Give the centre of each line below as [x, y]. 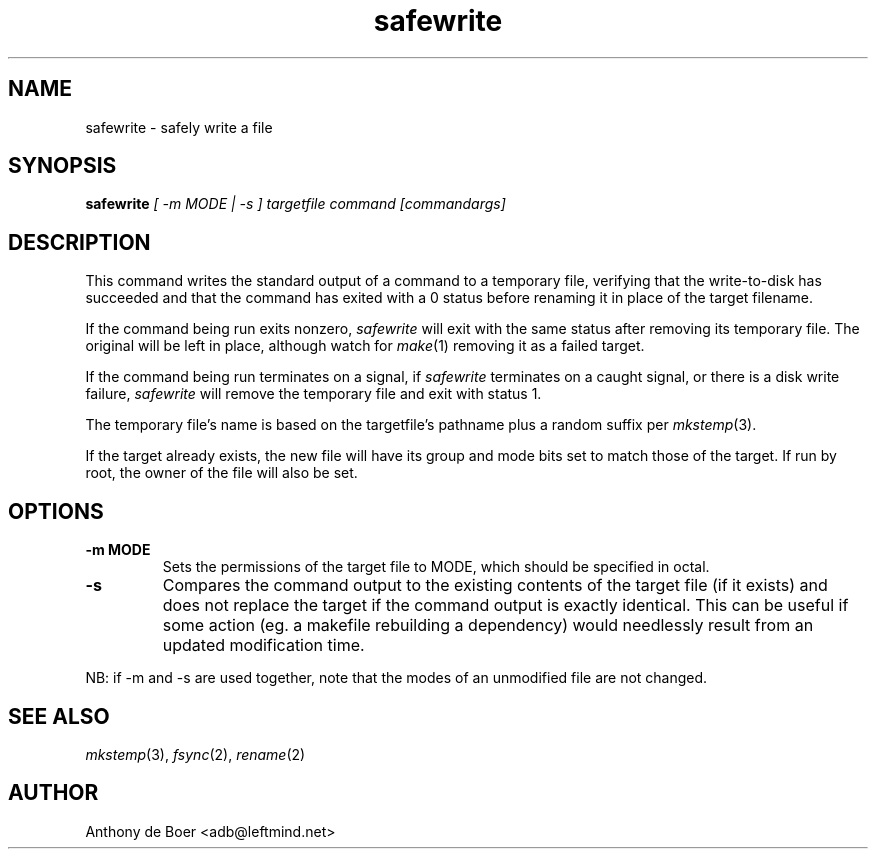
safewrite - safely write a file [179, 127]
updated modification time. [263, 645]
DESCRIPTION [79, 242]
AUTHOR [53, 793]
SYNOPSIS [62, 166]
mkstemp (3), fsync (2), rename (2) [195, 754]
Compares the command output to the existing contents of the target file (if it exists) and [495, 585]
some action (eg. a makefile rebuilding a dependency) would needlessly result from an [488, 625]
